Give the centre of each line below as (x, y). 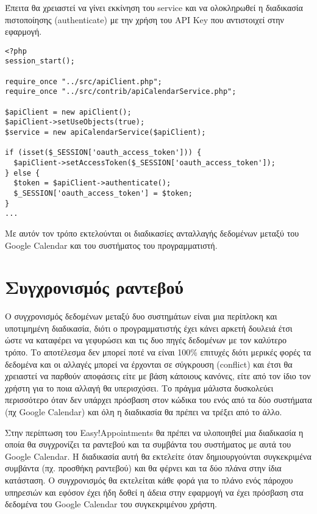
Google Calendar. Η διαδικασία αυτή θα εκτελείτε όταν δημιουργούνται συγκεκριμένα (158, 456)
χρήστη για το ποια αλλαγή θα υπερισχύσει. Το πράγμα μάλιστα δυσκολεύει (139, 387)
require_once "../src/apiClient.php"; (84, 81)
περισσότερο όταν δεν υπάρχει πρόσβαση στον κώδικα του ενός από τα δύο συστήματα (158, 400)
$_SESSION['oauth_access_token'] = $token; (103, 193)
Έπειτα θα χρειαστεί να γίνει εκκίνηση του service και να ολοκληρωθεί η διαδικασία (154, 7)
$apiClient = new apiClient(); (68, 112)
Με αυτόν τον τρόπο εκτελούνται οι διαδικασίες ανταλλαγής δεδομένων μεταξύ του (152, 233)
